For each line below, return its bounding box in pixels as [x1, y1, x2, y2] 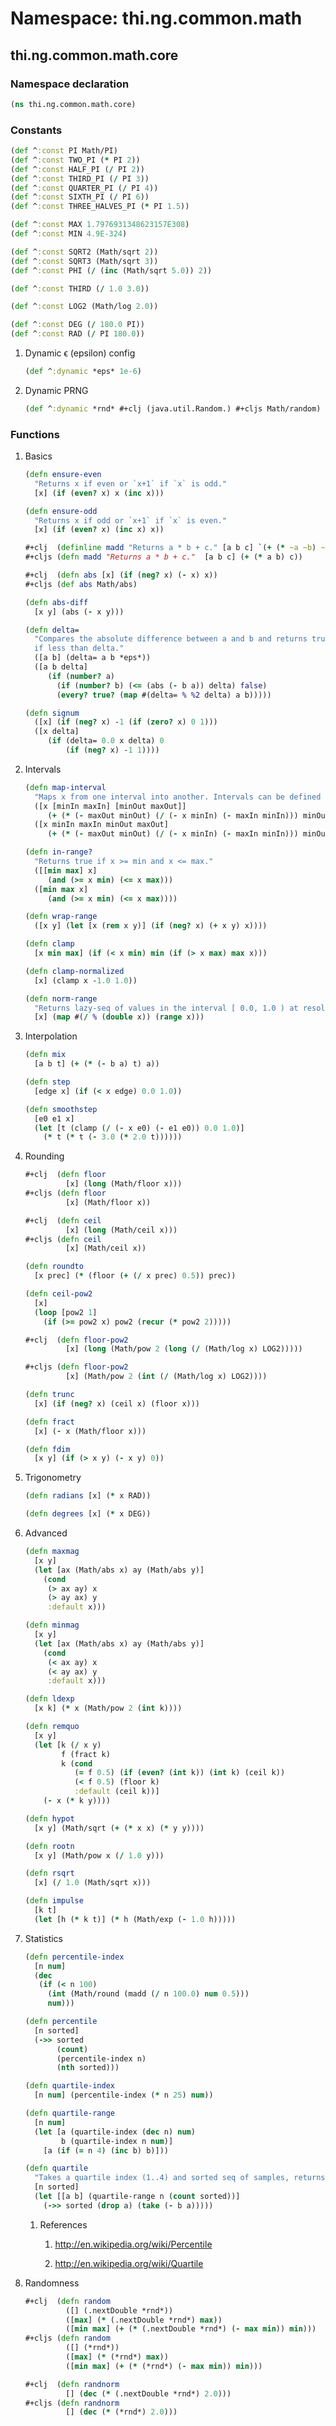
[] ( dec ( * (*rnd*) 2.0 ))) [65, 2407, 178, 2417]
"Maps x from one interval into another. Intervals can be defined [34, 792, 322, 802]
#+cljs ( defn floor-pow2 [24, 1362, 129, 1372]
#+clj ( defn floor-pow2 [24, 1335, 129, 1345]
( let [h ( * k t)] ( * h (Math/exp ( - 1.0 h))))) [34, 1914, 237, 1924]
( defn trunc [24, 1390, 75, 1400]
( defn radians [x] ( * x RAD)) [24, 1491, 152, 1501]
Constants [10, 123, 63, 137]
